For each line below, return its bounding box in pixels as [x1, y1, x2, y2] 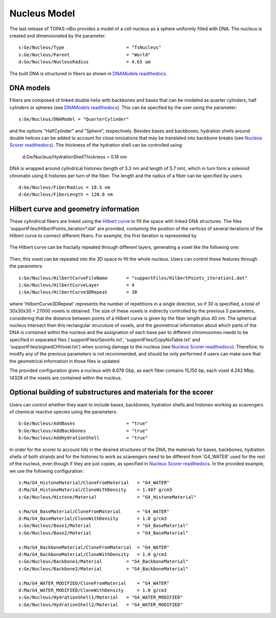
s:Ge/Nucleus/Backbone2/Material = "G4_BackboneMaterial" [18, 566, 189, 571]
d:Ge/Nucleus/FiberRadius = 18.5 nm [18, 184, 110, 190]
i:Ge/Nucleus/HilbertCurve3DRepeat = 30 [18, 290, 137, 295]
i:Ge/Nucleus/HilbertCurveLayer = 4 [18, 282, 135, 288]
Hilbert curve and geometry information [9, 205, 140, 214]
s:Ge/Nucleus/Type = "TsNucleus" [18, 45, 162, 51]
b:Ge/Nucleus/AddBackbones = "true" [18, 428, 148, 434]
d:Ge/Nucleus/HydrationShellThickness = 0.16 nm [22, 154, 127, 160]
